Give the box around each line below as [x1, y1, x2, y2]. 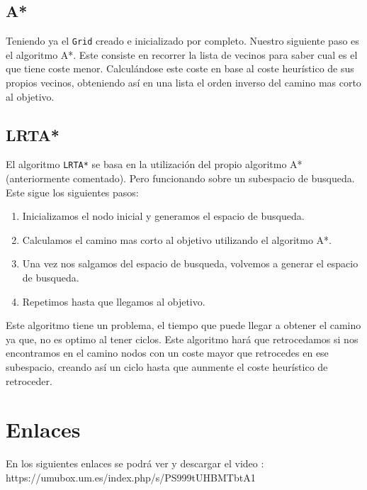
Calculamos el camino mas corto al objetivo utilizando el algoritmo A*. [22, 232, 332, 247]
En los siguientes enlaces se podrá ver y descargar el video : [6, 456, 264, 471]
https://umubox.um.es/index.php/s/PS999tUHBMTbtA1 [6, 469, 256, 484]
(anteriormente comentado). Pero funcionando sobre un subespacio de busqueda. [6, 171, 355, 186]
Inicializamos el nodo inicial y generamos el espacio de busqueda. [22, 208, 305, 223]
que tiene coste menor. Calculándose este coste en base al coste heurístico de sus [6, 61, 354, 76]
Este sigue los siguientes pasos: [6, 184, 139, 199]
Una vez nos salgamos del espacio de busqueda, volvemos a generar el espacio [22, 256, 358, 271]
